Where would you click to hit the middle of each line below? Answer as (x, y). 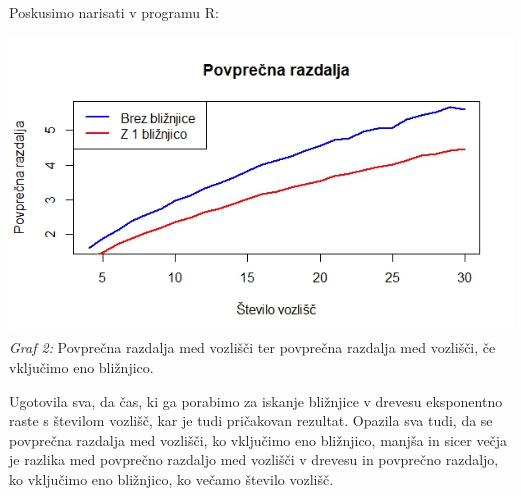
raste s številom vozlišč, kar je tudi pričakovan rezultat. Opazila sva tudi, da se (251, 420)
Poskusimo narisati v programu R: (114, 12)
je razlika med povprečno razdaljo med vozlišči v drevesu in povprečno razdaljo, (254, 459)
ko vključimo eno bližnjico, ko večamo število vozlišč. (171, 478)
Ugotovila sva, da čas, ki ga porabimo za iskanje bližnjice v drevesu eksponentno (256, 400)
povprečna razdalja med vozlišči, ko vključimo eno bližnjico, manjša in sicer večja (258, 439)
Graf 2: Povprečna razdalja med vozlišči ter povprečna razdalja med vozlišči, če (252, 347)
